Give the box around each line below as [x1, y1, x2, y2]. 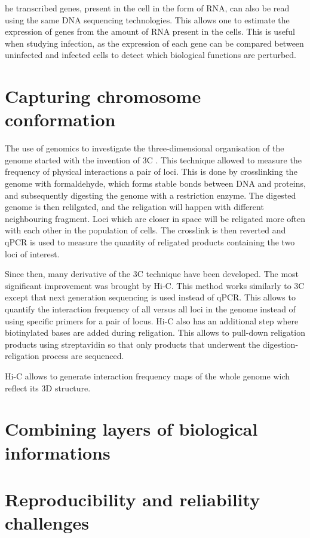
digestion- [262, 338, 299, 350]
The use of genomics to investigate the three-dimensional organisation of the [5, 142, 284, 154]
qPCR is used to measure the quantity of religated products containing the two [5, 236, 295, 248]
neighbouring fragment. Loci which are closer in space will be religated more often [5, 212, 306, 224]
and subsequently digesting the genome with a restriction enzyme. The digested [5, 189, 296, 201]
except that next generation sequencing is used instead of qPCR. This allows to [5, 291, 296, 303]
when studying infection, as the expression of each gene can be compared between [5, 37, 304, 49]
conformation [5, 107, 116, 132]
